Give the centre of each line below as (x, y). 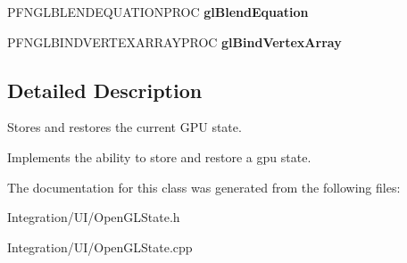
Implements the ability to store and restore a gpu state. (159, 156)
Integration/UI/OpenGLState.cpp (100, 247)
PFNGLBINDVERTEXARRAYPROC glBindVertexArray (174, 41)
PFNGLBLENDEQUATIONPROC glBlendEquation (158, 12)
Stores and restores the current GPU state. (125, 127)
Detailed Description (105, 90)
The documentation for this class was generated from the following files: (204, 187)
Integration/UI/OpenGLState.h (94, 217)
